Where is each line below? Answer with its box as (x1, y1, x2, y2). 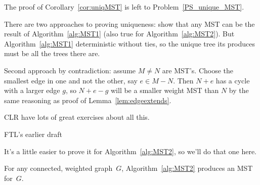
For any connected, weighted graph (4, 163, 113, 173)
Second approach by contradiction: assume (4, 65, 136, 75)
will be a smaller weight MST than (110, 85, 219, 96)
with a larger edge (4, 85, 60, 96)
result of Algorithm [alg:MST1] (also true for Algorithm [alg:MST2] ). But (4, 28, 235, 39)
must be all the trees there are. (4, 48, 100, 59)
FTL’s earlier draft (4, 128, 62, 139)
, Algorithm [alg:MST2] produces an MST (121, 163, 253, 173)
